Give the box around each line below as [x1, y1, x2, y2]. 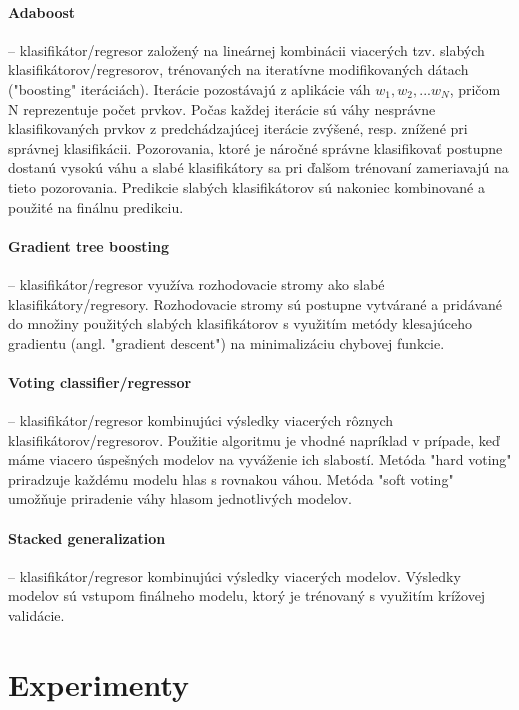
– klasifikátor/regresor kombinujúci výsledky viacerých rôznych [8, 410, 394, 431]
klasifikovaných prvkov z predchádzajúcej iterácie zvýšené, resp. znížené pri [8, 118, 468, 139]
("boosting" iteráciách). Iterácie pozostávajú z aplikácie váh [8, 78, 371, 99]
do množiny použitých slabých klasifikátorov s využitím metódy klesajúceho [8, 313, 472, 334]
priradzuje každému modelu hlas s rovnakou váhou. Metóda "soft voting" [8, 468, 454, 489]
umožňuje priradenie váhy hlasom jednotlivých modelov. [8, 488, 352, 509]
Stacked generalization [8, 527, 166, 548]
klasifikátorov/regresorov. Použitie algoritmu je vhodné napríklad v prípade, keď [8, 429, 500, 450]
